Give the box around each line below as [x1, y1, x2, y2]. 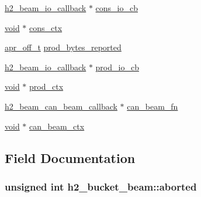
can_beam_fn [127, 100, 178, 112]
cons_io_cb [95, 2, 138, 13]
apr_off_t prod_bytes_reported [5, 41, 122, 53]
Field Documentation [5, 148, 136, 167]
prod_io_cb [95, 60, 139, 73]
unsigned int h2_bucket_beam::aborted [5, 179, 197, 193]
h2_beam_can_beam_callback [5, 100, 117, 112]
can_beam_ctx [29, 120, 85, 132]
